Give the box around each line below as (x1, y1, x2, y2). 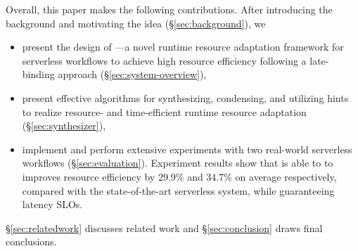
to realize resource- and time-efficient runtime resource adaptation (22, 104, 307, 119)
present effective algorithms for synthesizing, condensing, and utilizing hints (22, 90, 349, 105)
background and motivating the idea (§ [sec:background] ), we (6, 15, 266, 30)
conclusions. (6, 234, 57, 249)
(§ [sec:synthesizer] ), (22, 118, 106, 133)
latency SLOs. (22, 197, 83, 212)
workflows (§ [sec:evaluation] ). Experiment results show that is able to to (22, 155, 333, 170)
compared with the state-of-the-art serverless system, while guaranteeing (22, 183, 335, 198)
